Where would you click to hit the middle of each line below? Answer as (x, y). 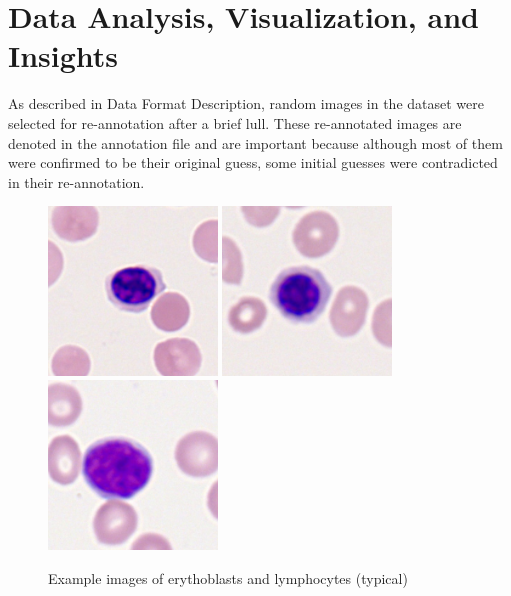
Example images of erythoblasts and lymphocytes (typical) (228, 577)
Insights (63, 55)
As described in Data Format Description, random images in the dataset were (246, 103)
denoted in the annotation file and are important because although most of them (255, 142)
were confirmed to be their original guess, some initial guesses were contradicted (253, 162)
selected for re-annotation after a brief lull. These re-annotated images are (235, 122)
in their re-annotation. (76, 181)
